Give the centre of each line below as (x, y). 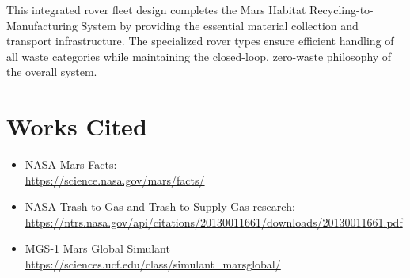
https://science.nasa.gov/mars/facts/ (115, 179)
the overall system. (52, 72)
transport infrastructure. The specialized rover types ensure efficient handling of (200, 41)
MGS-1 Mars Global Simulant (97, 248)
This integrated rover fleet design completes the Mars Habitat (156, 10)
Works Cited (77, 126)
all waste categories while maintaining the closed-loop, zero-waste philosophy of (199, 56)
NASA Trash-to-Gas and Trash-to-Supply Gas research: (160, 206)
